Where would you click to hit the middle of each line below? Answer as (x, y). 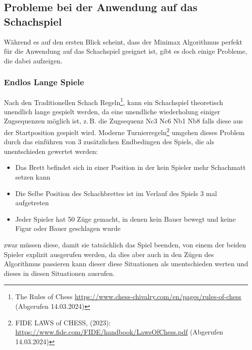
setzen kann (33, 177)
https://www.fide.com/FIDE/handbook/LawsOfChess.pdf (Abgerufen (119, 332)
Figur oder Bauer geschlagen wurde (68, 228)
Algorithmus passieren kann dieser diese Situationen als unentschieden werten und (126, 264)
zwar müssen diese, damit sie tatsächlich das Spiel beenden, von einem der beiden (125, 245)
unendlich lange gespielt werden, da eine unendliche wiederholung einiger (112, 111)
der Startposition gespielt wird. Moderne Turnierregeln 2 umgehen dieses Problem (124, 131)
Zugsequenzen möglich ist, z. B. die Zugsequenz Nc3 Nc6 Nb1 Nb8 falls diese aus (124, 121)
